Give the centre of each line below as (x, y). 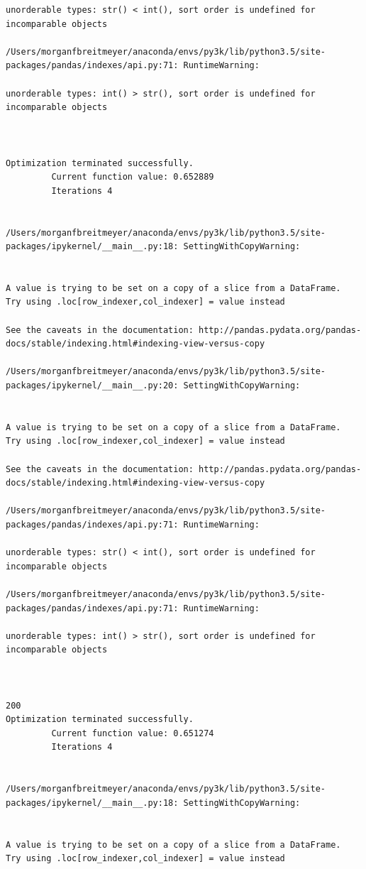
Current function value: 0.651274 (133, 733)
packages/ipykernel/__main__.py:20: (92, 386)
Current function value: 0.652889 (133, 177)
